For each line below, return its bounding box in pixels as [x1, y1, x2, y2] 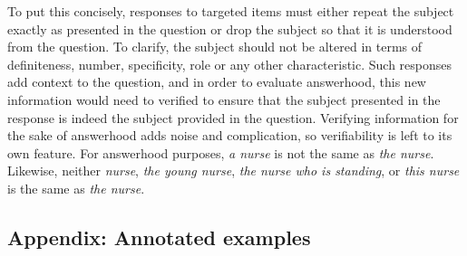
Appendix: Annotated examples [7, 223, 311, 251]
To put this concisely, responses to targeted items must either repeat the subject [7, 2, 454, 20]
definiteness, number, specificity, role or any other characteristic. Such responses [7, 54, 452, 73]
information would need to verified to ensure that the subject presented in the [7, 90, 441, 109]
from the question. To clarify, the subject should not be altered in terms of [7, 37, 423, 56]
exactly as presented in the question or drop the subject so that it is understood [7, 19, 452, 38]
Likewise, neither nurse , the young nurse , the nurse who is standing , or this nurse [7, 161, 460, 180]
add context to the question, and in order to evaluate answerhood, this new [7, 72, 426, 91]
